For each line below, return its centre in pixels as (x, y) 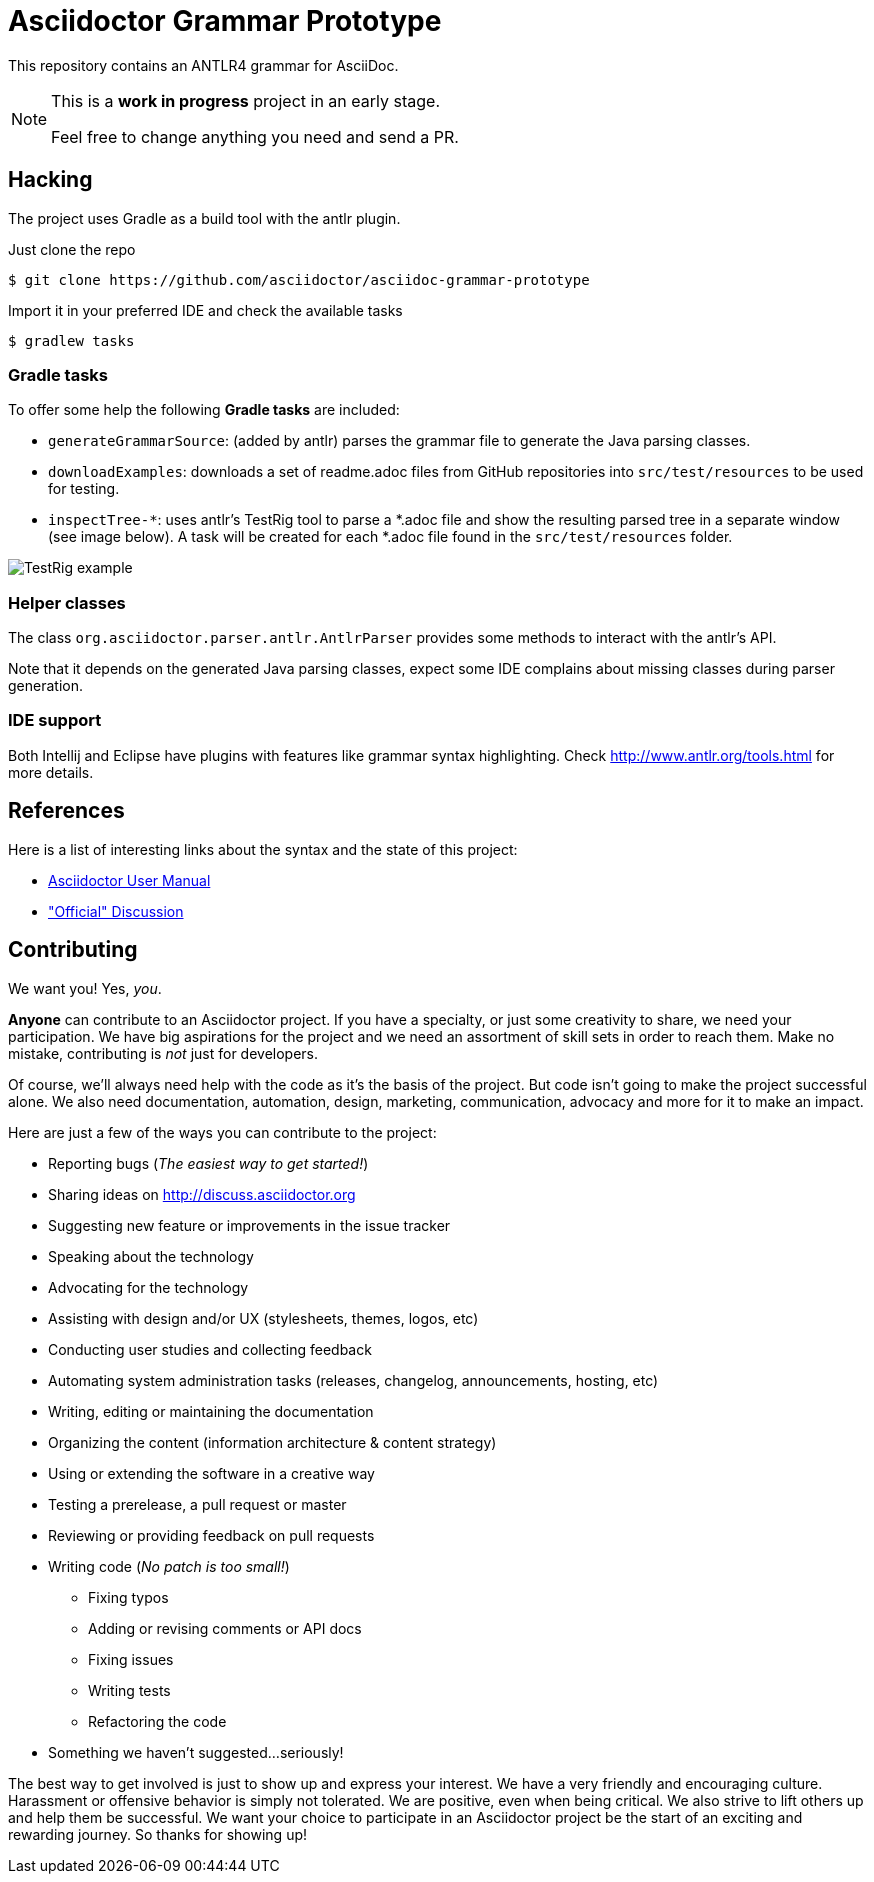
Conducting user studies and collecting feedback (210, 1349)
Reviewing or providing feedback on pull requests (211, 1535)
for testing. (84, 489)
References (66, 811)
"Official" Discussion (116, 911)
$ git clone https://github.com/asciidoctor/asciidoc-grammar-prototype (299, 279)
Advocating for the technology (148, 1287)
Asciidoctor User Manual (129, 880)
